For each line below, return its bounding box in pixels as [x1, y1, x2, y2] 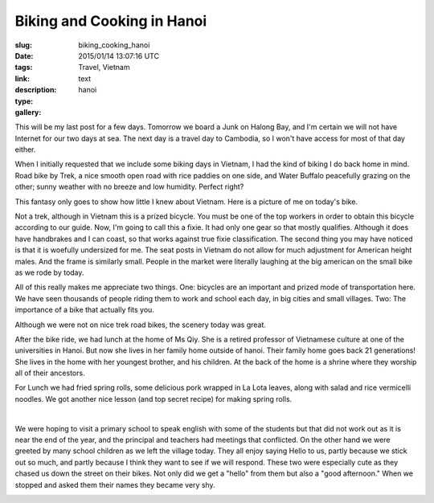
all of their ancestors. [14, 368, 85, 378]
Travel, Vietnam [78, 63, 130, 72]
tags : [14, 63, 33, 72]
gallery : [14, 107, 42, 117]
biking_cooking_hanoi [78, 40, 150, 50]
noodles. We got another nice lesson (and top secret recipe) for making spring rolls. [14, 394, 293, 403]
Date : [14, 51, 34, 60]
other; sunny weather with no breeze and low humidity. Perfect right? [14, 182, 244, 192]
